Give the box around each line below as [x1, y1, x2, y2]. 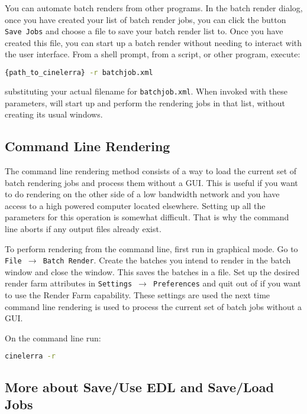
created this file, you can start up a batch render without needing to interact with [5, 36, 302, 48]
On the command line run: [5, 331, 101, 344]
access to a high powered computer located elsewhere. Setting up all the [5, 199, 266, 211]
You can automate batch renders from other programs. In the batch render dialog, [5, 2, 303, 14]
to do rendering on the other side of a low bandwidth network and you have [5, 188, 280, 200]
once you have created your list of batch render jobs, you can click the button [5, 13, 286, 25]
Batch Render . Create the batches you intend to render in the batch [43, 254, 291, 266]
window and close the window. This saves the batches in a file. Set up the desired [5, 265, 300, 278]
